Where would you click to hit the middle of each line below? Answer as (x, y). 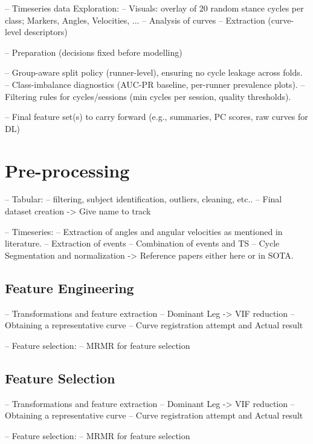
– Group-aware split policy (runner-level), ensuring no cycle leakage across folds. (154, 72)
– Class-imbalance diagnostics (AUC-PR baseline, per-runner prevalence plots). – (155, 84)
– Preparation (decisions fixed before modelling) (94, 52)
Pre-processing (67, 170)
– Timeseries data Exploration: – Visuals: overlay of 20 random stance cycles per (154, 8)
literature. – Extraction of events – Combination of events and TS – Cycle (142, 243)
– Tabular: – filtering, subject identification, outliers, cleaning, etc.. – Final (144, 199)
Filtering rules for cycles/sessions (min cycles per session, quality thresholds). (148, 96)
